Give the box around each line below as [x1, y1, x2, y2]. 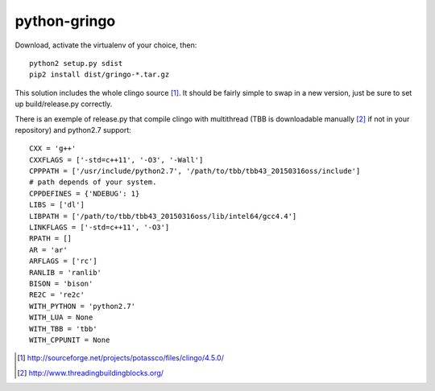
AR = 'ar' [29, 245, 68, 254]
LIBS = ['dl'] [29, 200, 85, 209]
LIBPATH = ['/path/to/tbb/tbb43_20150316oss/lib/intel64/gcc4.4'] [29, 212, 297, 220]
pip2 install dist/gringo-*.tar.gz [29, 70, 170, 80]
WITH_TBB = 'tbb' [29, 324, 97, 333]
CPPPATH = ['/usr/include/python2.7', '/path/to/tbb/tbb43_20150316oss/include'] [29, 167, 361, 176]
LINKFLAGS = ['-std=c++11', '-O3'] [29, 223, 170, 233]
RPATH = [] [29, 234, 72, 243]
